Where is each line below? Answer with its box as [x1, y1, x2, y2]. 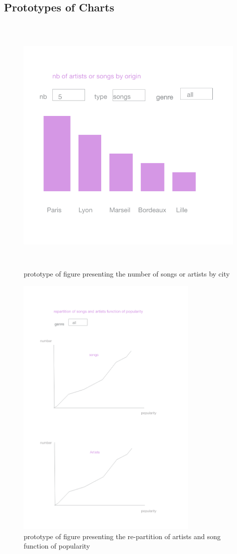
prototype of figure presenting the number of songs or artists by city [24, 269, 230, 279]
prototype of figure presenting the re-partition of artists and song [24, 531, 221, 541]
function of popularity [24, 541, 90, 551]
